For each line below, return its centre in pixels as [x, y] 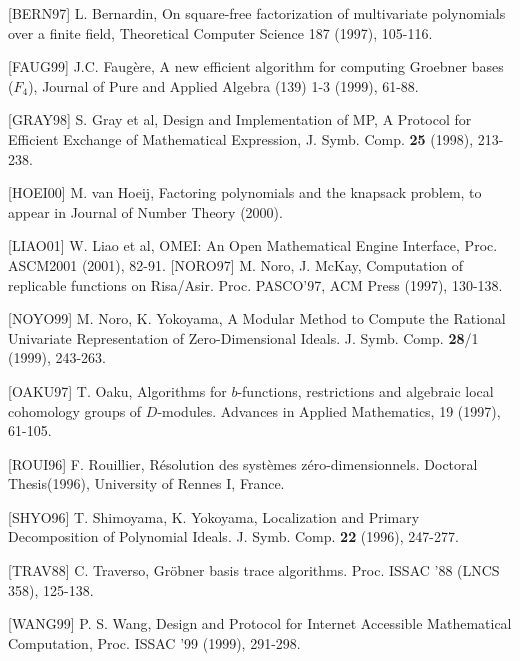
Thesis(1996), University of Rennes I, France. [146, 483]
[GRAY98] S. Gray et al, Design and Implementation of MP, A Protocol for [240, 119]
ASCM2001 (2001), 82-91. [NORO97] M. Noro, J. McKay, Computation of [236, 264]
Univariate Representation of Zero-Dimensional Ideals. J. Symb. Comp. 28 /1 [243, 337]
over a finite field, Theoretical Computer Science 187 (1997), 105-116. [220, 32]
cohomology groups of [75, 410]
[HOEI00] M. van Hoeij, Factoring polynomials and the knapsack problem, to [245, 192]
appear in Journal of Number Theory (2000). [145, 211]
